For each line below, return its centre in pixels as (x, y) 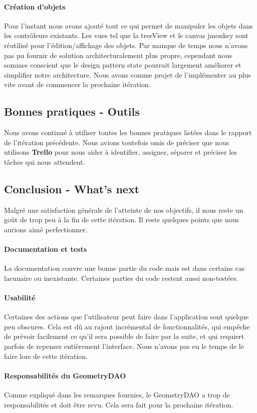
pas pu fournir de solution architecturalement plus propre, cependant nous (118, 55)
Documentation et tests (46, 249)
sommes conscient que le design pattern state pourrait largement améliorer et (123, 65)
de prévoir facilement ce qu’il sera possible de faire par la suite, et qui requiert (124, 336)
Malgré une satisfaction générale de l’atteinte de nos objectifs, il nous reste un (124, 210)
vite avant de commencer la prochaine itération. (77, 84)
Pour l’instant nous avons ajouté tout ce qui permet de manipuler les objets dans (128, 25)
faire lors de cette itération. (46, 356)
